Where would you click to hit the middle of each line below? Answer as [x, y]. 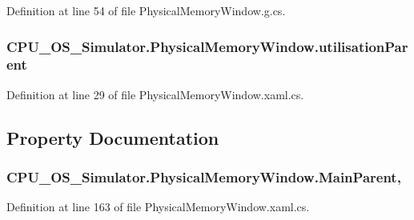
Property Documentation [113, 137]
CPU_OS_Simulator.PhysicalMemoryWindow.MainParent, [204, 177]
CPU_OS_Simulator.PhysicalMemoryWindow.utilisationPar [207, 46]
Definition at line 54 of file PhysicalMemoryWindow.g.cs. [146, 10]
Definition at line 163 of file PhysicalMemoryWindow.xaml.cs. [158, 207]
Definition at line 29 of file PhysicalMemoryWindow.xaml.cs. [155, 94]
